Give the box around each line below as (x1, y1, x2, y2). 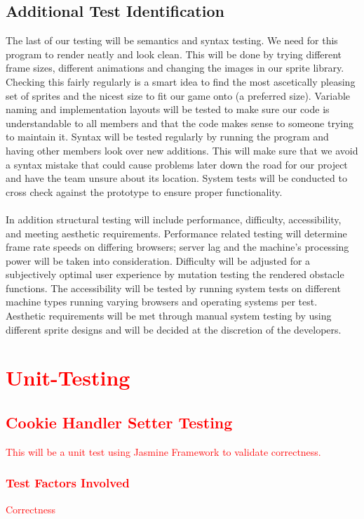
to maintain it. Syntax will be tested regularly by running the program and (6, 129, 329, 144)
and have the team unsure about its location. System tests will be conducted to (6, 171, 347, 185)
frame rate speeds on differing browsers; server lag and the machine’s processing (6, 239, 349, 254)
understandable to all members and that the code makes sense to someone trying (6, 115, 353, 130)
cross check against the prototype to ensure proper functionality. (6, 184, 283, 199)
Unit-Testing (6, 363, 130, 392)
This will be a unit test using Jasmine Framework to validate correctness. (6, 444, 321, 459)
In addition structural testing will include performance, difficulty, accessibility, (6, 211, 342, 226)
